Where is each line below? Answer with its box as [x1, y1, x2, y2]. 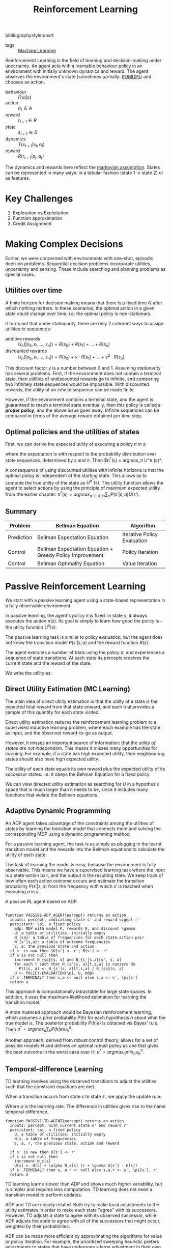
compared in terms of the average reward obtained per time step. [5, 413, 142, 419]
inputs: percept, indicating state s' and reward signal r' [10, 917, 140, 922]
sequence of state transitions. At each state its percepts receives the [5, 655, 150, 661]
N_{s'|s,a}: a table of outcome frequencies [14, 939, 110, 945]
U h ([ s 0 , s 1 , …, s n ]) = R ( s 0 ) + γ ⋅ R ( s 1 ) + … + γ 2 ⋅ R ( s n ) [18, 353, 125, 361]
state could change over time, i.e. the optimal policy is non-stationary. [5, 310, 152, 317]
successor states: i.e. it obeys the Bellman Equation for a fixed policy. [5, 771, 151, 777]
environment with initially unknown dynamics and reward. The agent [5, 68, 149, 74]
